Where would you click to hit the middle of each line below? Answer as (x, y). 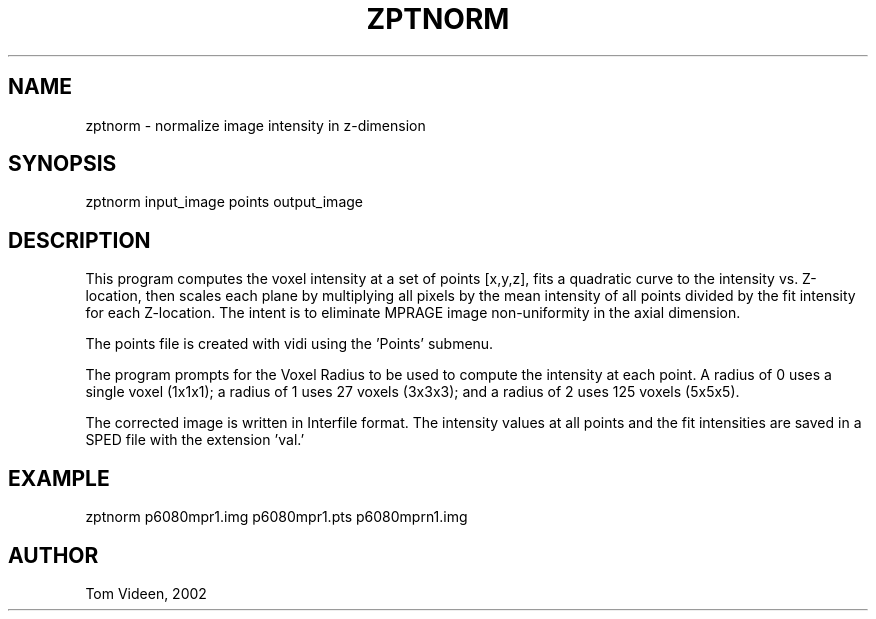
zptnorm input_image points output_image (224, 202)
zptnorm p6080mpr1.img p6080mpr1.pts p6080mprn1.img (276, 517)
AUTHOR (53, 555)
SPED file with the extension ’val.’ (195, 440)
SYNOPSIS (62, 164)
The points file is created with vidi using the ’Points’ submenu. (289, 344)
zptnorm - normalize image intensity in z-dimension (255, 125)
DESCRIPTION (79, 240)
